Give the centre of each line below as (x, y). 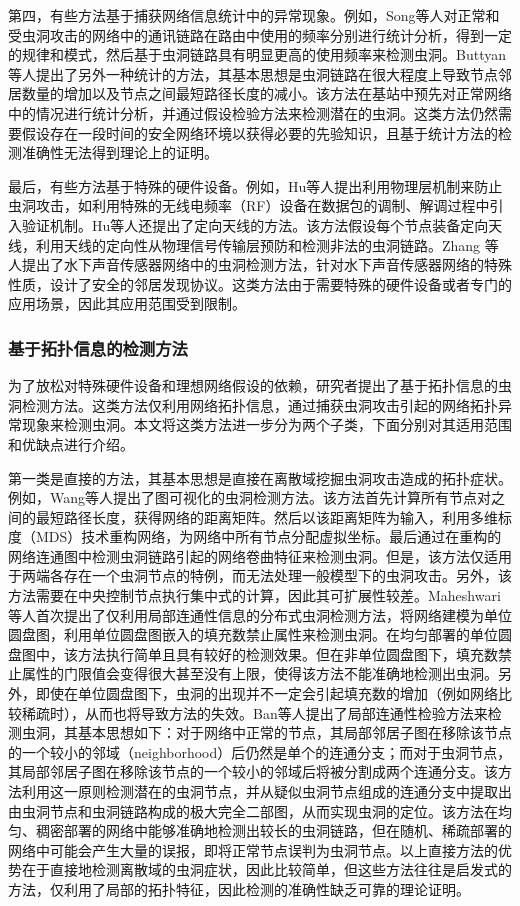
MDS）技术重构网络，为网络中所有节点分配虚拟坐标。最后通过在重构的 (268, 536)
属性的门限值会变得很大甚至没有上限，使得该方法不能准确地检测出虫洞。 (259, 673)
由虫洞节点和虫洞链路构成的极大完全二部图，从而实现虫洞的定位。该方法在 (253, 810)
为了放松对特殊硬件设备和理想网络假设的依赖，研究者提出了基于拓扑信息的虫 (260, 385)
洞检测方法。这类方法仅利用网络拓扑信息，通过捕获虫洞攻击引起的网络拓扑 (253, 404)
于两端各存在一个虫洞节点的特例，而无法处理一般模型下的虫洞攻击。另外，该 (260, 575)
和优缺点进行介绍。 (71, 443)
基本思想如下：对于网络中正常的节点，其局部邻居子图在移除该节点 (294, 732)
